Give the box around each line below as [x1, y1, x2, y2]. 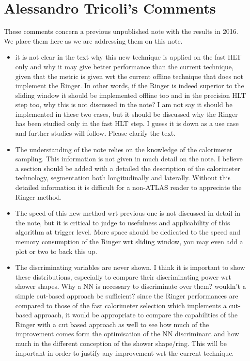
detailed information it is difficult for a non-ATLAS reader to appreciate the [15, 182, 242, 192]
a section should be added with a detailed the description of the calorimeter [15, 163, 240, 173]
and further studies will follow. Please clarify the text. [15, 128, 176, 138]
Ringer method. [15, 191, 62, 202]
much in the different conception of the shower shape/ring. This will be [15, 338, 227, 348]
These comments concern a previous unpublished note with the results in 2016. [4, 26, 238, 36]
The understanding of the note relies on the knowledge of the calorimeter [15, 144, 233, 154]
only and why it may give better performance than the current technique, [15, 61, 234, 71]
